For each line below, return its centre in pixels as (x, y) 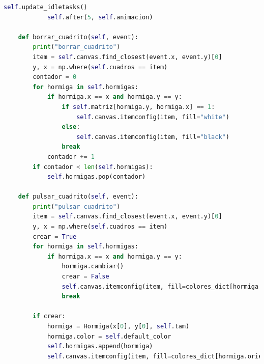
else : (71, 127)
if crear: (49, 316)
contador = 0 (55, 77)
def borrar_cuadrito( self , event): (78, 37)
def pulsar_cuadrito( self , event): (78, 197)
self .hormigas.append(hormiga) (100, 346)
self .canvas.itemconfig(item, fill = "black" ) (153, 137)
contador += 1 (71, 157)
